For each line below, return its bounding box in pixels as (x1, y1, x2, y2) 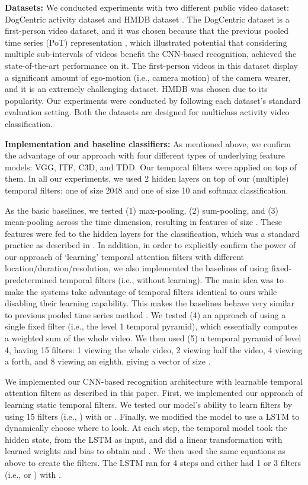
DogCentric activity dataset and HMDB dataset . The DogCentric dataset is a (5, 12, 290, 25)
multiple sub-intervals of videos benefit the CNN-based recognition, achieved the (5, 47, 297, 60)
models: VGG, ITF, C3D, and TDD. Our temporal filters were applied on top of (5, 160, 297, 173)
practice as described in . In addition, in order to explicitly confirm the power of (5, 239, 296, 251)
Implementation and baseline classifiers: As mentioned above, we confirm (5, 137, 291, 150)
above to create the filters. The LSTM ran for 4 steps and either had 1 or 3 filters (5, 456, 301, 468)
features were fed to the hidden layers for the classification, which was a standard (5, 227, 300, 239)
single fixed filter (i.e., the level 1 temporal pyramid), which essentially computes (5, 320, 298, 332)
